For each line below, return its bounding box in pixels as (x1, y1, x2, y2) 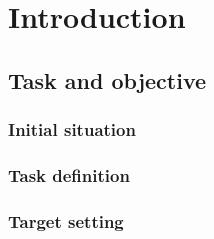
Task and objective (8, 64, 207, 95)
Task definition (8, 162, 130, 187)
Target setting (8, 208, 124, 233)
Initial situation (8, 117, 136, 142)
